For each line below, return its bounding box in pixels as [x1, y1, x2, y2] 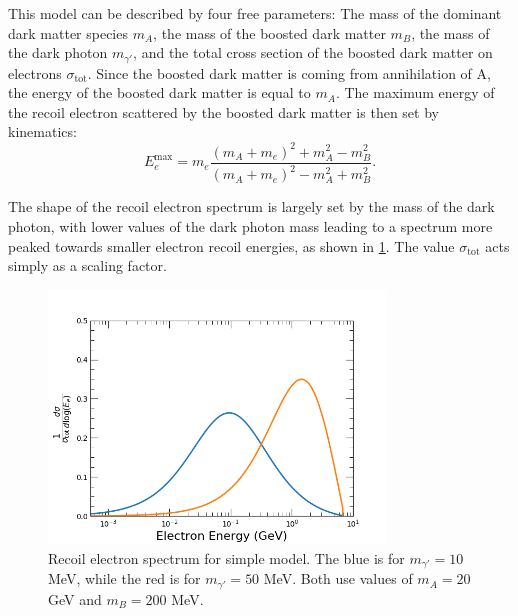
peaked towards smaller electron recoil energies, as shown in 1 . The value [8, 235, 455, 256]
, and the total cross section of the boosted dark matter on [133, 42, 493, 63]
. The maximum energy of [335, 82, 495, 103]
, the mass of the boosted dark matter [153, 22, 386, 43]
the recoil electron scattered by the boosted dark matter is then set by [8, 101, 439, 122]
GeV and [48, 588, 102, 609]
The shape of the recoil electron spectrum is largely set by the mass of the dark [8, 196, 495, 217]
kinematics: [8, 121, 77, 142]
